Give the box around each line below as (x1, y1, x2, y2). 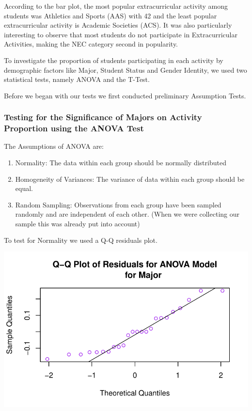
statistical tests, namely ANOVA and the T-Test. (4, 74, 150, 84)
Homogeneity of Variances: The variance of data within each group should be (15, 174, 245, 184)
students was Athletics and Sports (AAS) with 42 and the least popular (4, 10, 217, 20)
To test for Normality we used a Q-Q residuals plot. (4, 235, 157, 245)
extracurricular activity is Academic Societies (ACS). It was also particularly (4, 20, 232, 30)
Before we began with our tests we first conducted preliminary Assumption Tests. (4, 90, 246, 100)
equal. (15, 183, 33, 193)
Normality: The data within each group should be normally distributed (15, 158, 226, 168)
